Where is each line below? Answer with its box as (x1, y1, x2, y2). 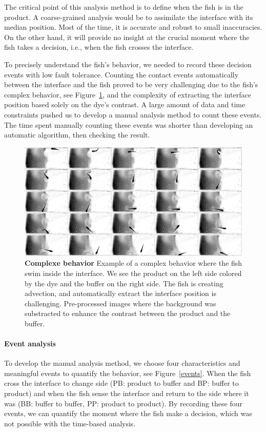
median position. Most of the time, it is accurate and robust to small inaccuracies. (4, 22, 262, 32)
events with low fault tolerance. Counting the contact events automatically (4, 69, 239, 80)
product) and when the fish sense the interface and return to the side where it (4, 388, 249, 399)
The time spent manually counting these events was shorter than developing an (4, 119, 253, 130)
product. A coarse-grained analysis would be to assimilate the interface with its (4, 11, 253, 22)
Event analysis (4, 338, 56, 349)
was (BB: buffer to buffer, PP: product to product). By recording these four (4, 398, 242, 408)
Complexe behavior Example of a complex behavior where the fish (25, 258, 242, 268)
